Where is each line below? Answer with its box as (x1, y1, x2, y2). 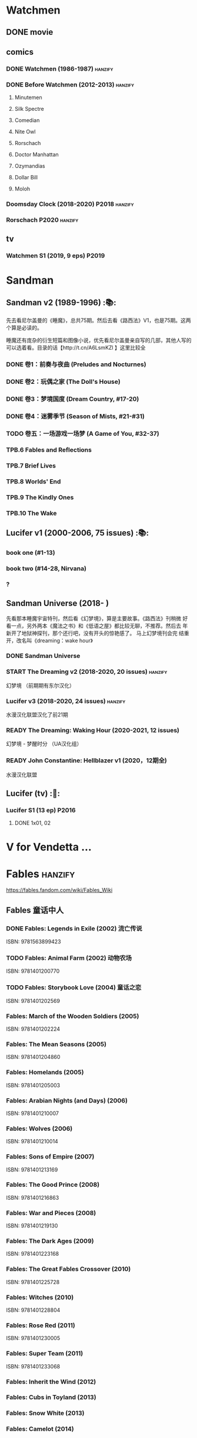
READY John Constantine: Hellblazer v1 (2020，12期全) (6, 756, 168, 765)
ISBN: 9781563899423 (6, 938, 61, 945)
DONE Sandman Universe (6, 652, 81, 660)
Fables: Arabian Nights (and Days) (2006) (6, 1096, 128, 1104)
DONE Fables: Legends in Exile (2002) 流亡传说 (6, 924, 142, 932)
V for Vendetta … (6, 840, 92, 854)
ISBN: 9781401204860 (6, 1054, 61, 1061)
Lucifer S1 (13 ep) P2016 (6, 806, 76, 814)
